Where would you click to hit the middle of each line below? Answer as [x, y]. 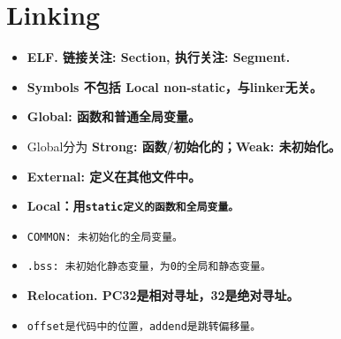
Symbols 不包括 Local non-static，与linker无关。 [174, 86]
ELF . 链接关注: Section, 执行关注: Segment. [159, 57]
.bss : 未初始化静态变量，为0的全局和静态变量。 [149, 267]
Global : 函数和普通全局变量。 [114, 116]
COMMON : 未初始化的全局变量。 [105, 237]
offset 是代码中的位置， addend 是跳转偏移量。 [144, 326]
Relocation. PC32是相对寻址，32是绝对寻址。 [163, 295]
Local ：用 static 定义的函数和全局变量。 [133, 206]
